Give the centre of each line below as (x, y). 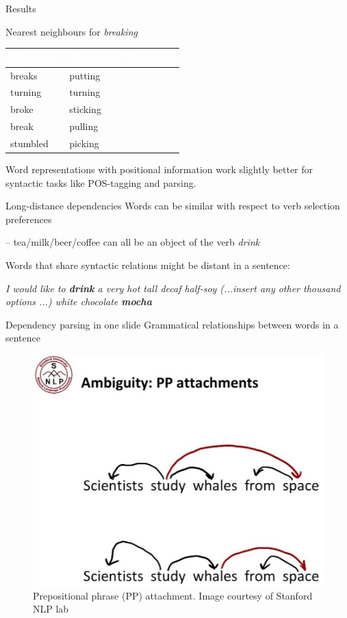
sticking (85, 109)
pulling (84, 126)
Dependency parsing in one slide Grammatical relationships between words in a (172, 324)
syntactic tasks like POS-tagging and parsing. (101, 182)
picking (84, 143)
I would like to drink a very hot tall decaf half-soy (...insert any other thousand (173, 288)
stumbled (29, 143)
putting (85, 75)
